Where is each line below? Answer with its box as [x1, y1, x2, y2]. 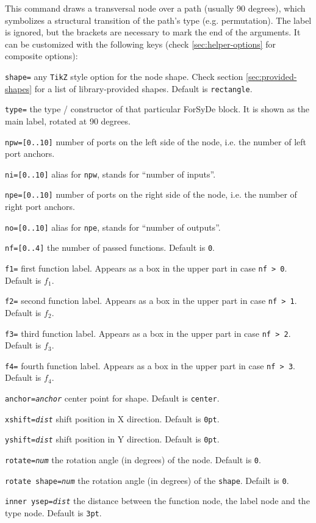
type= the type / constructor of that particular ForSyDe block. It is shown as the [5, 103, 310, 115]
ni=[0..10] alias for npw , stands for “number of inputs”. [5, 167, 216, 180]
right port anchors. [5, 200, 75, 213]
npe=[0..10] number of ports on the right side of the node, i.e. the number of [5, 188, 297, 201]
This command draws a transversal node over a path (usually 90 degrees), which [5, 2, 306, 14]
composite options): [5, 49, 78, 62]
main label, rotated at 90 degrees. [5, 114, 131, 127]
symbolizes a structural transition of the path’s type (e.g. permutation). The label [5, 13, 312, 26]
